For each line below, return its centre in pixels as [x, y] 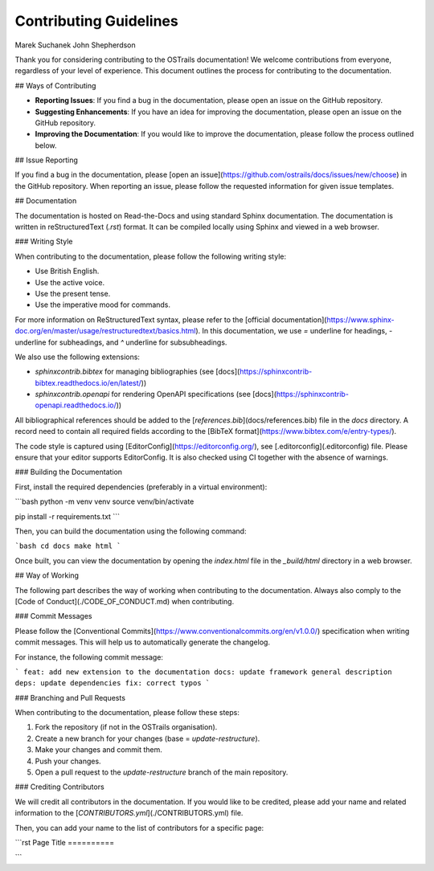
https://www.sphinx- [361, 319]
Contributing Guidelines [96, 21]
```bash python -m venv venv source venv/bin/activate [104, 501]
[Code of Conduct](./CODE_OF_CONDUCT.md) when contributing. [125, 601]
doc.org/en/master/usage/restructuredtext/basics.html [105, 331]
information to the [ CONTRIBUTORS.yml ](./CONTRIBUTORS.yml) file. [129, 813]
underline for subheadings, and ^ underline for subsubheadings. [121, 342]
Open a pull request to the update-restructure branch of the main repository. [162, 772]
